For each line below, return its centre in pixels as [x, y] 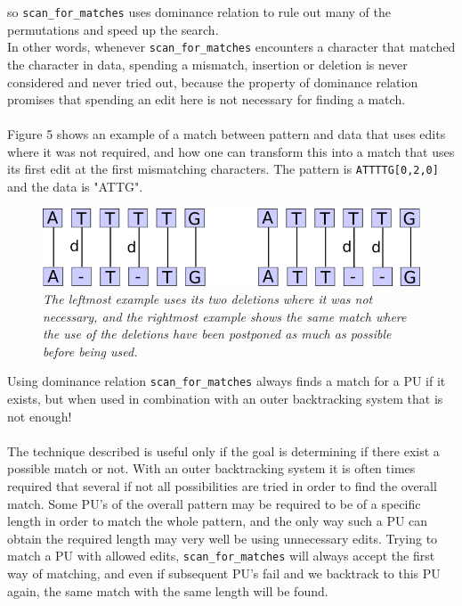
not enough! [40, 416]
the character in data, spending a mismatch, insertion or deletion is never [207, 64]
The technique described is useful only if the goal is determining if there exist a [223, 450]
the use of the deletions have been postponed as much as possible [217, 334]
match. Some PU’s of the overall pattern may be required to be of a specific [214, 503]
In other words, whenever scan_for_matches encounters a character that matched [231, 47]
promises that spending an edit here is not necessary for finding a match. [207, 99]
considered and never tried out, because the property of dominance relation [213, 82]
